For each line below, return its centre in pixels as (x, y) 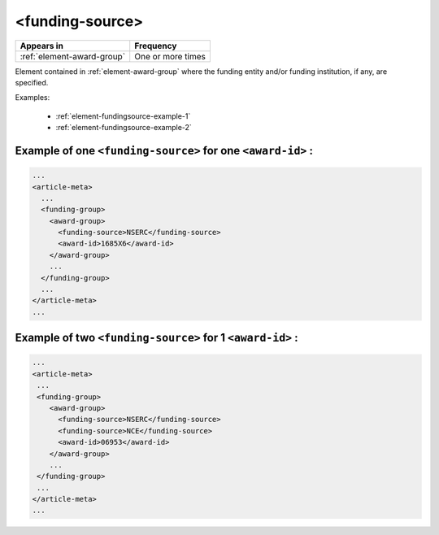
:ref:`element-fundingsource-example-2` (124, 128)
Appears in (42, 46)
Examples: (33, 98)
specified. (32, 82)
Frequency (156, 46)
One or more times (170, 56)
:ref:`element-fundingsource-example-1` (123, 116)
